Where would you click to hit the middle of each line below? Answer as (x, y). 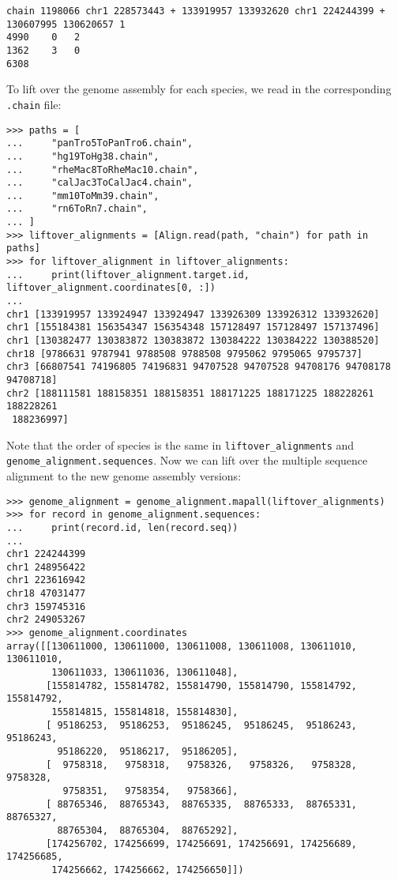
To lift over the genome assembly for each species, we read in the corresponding (199, 89)
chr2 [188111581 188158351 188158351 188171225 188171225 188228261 (190, 393)
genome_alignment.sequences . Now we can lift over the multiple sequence (187, 460)
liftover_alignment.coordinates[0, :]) (111, 288)
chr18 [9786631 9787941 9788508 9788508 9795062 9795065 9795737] (185, 354)
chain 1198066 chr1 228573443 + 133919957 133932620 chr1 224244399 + (196, 11)
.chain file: (34, 104)
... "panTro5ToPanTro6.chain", (100, 143)
